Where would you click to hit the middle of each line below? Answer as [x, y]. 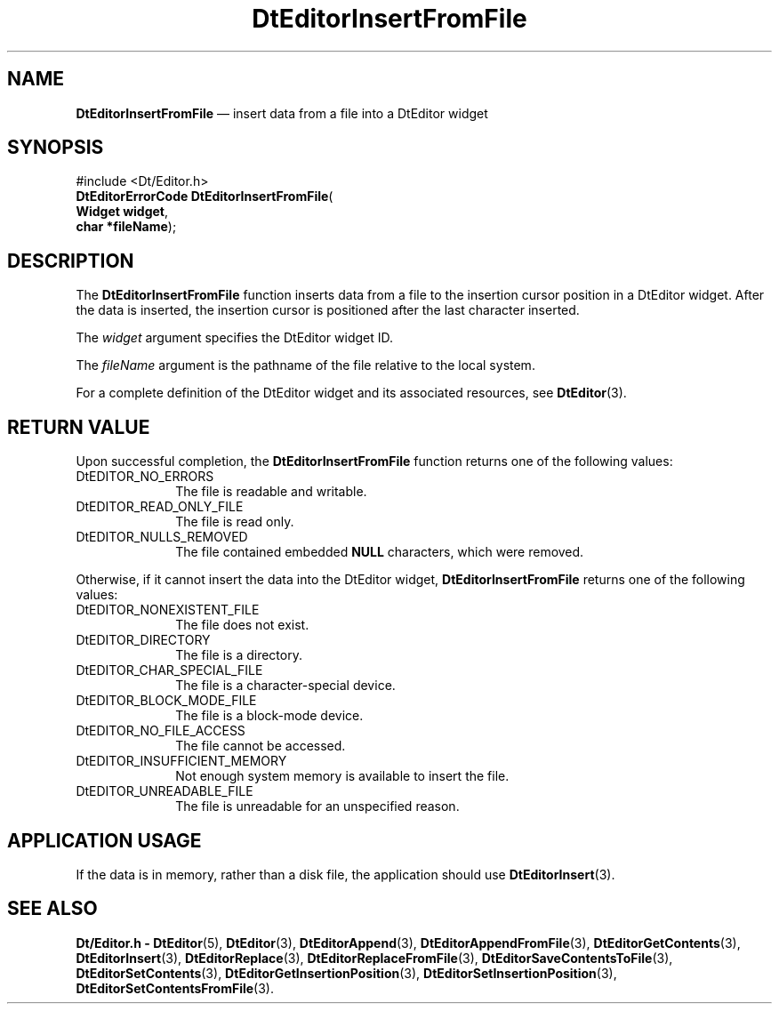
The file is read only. [235, 522]
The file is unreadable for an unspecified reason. [317, 806]
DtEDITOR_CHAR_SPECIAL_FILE [169, 670]
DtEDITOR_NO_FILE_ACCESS [161, 731]
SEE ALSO [52, 909]
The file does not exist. [242, 625]
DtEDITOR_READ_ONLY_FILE [160, 507]
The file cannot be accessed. [261, 746]
